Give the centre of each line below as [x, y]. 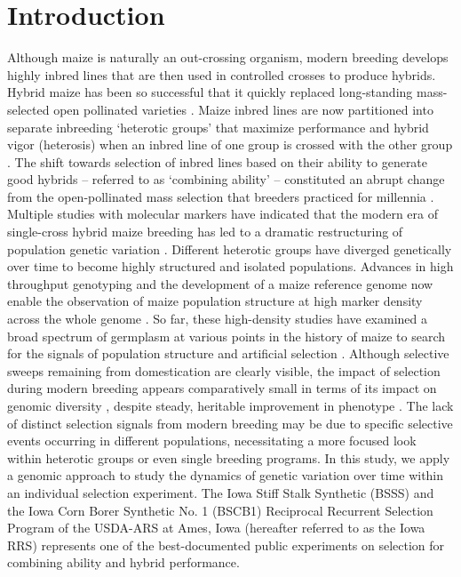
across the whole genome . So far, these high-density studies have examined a [217, 319]
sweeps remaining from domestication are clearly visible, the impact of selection [224, 370]
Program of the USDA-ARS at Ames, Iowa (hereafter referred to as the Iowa [216, 528]
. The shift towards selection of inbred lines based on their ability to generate [218, 161]
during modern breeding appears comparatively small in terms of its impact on [222, 388]
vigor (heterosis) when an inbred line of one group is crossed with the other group [230, 144]
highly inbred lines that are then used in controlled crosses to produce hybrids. [222, 74]
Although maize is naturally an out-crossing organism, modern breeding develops [228, 57]
